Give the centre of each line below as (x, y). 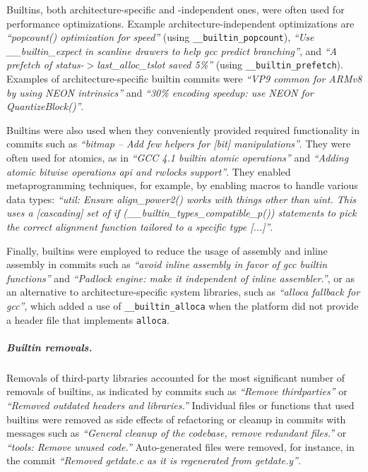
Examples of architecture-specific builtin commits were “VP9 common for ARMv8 (184, 79)
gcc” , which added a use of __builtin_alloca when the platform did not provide (183, 305)
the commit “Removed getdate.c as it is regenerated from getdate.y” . (154, 460)
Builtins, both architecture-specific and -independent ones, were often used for (176, 9)
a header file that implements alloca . (88, 319)
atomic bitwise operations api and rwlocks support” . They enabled (149, 171)
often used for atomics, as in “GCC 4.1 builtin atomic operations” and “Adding (178, 158)
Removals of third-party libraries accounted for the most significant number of (176, 377)
